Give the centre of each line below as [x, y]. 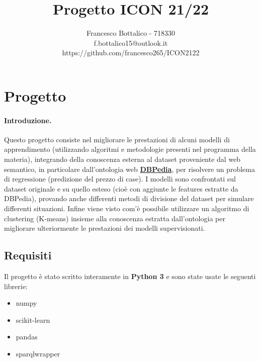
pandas [27, 337]
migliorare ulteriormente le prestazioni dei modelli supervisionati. [105, 228]
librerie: [16, 286]
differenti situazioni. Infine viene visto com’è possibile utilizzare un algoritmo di [127, 208]
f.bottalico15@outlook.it [131, 42]
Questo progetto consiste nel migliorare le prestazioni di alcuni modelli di [117, 139]
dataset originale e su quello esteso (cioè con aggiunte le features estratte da [121, 188]
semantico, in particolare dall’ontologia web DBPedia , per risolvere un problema [129, 169]
